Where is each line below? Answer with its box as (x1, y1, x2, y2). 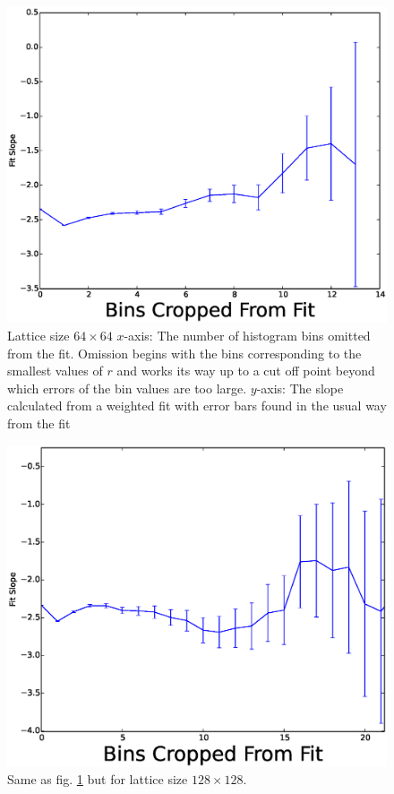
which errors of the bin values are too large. (7, 378, 247, 397)
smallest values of (7, 361, 103, 380)
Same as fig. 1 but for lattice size (7, 770, 188, 789)
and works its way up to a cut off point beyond (116, 361, 375, 380)
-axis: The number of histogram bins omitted (124, 325, 371, 344)
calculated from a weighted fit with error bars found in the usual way (7, 396, 387, 415)
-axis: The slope (256, 378, 344, 397)
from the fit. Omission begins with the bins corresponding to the (7, 343, 362, 362)
